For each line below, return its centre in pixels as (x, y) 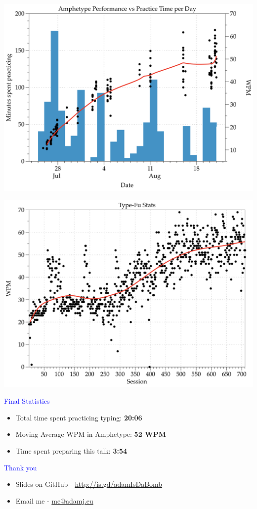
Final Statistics (27, 401)
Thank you (21, 467)
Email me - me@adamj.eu (54, 500)
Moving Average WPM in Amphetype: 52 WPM (91, 434)
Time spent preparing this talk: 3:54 (71, 450)
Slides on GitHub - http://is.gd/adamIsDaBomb (89, 484)
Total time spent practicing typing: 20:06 (79, 417)
